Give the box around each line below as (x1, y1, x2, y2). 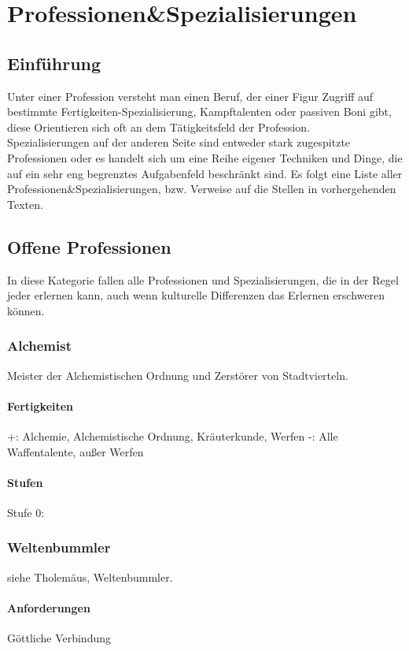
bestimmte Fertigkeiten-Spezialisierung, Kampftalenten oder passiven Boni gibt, (7, 103, 392, 120)
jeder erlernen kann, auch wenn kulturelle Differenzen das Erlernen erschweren (7, 287, 385, 303)
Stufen (7, 474, 43, 490)
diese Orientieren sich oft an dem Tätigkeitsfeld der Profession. (7, 118, 311, 135)
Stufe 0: (7, 504, 45, 520)
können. (7, 302, 45, 318)
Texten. (7, 195, 43, 212)
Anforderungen (7, 599, 90, 616)
